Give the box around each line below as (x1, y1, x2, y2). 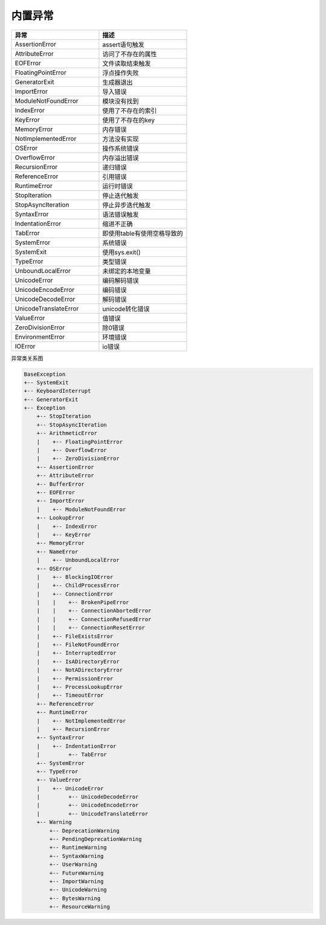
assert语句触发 (102, 40, 145, 48)
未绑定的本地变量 (102, 266, 151, 275)
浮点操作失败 (102, 68, 139, 77)
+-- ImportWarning (49, 878, 104, 885)
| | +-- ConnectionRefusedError (36, 616, 152, 622)
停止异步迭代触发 (102, 201, 151, 209)
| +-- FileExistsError (36, 633, 113, 640)
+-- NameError (36, 548, 78, 555)
